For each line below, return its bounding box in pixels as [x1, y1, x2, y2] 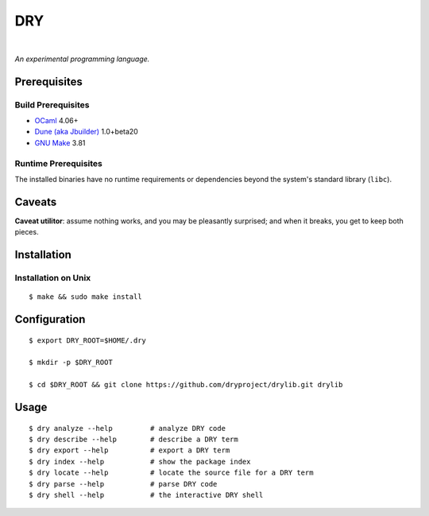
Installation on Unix [14, 273, 91, 284]
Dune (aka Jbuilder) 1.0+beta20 [34, 127, 138, 137]
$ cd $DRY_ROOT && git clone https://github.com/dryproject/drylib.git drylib [29, 380, 343, 390]
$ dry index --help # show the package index [29, 457, 251, 466]
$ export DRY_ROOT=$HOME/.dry [29, 336, 147, 345]
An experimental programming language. [14, 54, 150, 64]
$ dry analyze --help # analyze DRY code [29, 424, 226, 433]
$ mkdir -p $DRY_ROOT [29, 358, 113, 367]
